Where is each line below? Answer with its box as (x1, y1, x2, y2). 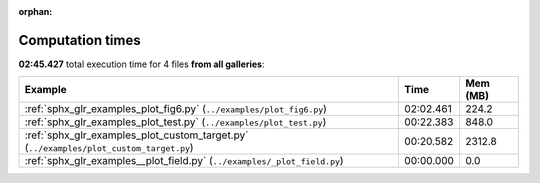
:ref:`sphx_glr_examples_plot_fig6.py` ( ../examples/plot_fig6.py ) (24, 102, 327, 116)
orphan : (18, 6, 53, 17)
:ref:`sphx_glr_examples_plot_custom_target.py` (24, 128, 249, 142)
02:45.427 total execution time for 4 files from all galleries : (18, 58, 265, 70)
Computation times (18, 31, 141, 49)
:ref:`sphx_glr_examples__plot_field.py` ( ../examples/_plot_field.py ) (24, 154, 344, 168)
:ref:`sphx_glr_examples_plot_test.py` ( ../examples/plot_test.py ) (24, 115, 327, 129)
